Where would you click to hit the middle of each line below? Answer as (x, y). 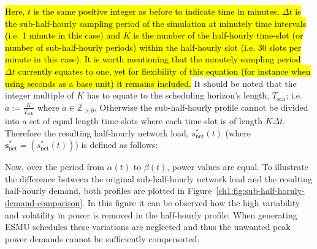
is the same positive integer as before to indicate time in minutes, (156, 11)
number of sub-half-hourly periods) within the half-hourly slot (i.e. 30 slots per (153, 47)
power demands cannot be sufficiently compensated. (102, 238)
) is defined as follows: (116, 145)
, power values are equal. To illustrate (238, 167)
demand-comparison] (44, 202)
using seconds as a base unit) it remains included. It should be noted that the (151, 83)
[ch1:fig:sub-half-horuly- (260, 191)
